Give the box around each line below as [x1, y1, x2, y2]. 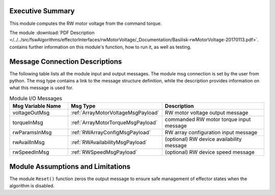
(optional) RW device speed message [164, 149, 255, 156]
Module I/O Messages [9, 95, 63, 102]
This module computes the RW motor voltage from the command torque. [9, 20, 162, 26]
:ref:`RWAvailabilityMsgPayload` [70, 139, 148, 146]
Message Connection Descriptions [9, 57, 122, 66]
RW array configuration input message [164, 129, 258, 136]
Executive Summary [9, 7, 75, 15]
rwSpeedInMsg [12, 149, 49, 156]
